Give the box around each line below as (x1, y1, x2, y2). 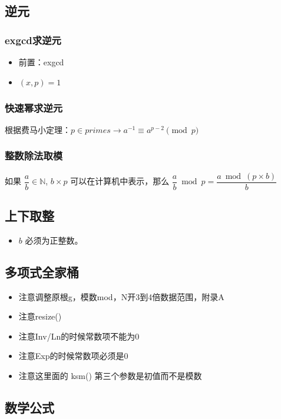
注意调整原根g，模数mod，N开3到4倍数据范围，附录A (18, 290, 224, 302)
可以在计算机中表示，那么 (70, 175, 170, 187)
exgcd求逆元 (5, 32, 61, 47)
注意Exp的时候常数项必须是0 (18, 350, 128, 362)
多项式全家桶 (5, 262, 79, 281)
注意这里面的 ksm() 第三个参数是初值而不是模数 (18, 370, 202, 382)
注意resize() (18, 310, 62, 322)
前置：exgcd (18, 56, 64, 68)
